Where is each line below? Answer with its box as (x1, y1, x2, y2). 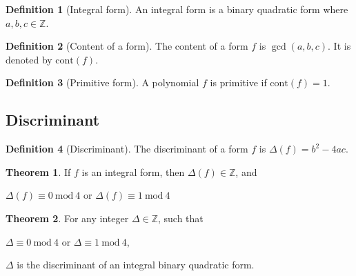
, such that (157, 210, 204, 225)
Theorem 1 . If (6, 164, 71, 179)
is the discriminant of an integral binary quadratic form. (17, 257, 255, 272)
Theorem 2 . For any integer (6, 210, 129, 225)
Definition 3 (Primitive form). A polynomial (6, 75, 199, 90)
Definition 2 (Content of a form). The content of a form (6, 39, 248, 53)
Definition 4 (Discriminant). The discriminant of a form (6, 141, 248, 156)
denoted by (6, 52, 52, 66)
